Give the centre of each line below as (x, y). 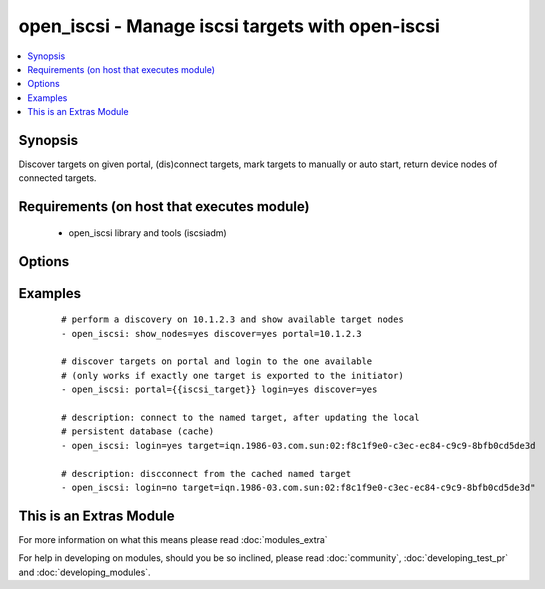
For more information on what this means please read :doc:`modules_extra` (173, 539)
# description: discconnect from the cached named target (206, 473)
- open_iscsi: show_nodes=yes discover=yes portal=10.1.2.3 (211, 333)
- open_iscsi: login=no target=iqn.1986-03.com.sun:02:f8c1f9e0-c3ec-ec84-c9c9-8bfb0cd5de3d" (298, 487)
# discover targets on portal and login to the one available (217, 361)
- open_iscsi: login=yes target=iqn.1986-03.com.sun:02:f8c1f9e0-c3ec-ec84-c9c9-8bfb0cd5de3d (298, 445)
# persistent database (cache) (138, 431)
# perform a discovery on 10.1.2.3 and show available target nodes (232, 319)
